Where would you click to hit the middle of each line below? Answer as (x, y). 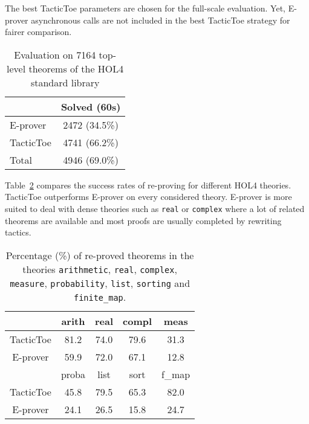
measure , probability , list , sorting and (100, 283)
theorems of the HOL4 (76, 68)
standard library (65, 82)
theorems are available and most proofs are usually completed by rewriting (143, 220)
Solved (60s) (91, 106)
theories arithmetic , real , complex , (100, 269)
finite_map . (100, 297)
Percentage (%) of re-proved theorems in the (100, 255)
